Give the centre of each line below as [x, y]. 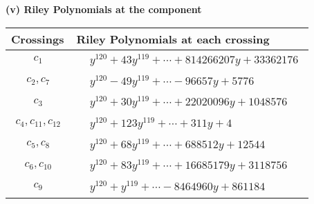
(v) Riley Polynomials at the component [104, 9]
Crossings [38, 39]
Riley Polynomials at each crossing [173, 39]
